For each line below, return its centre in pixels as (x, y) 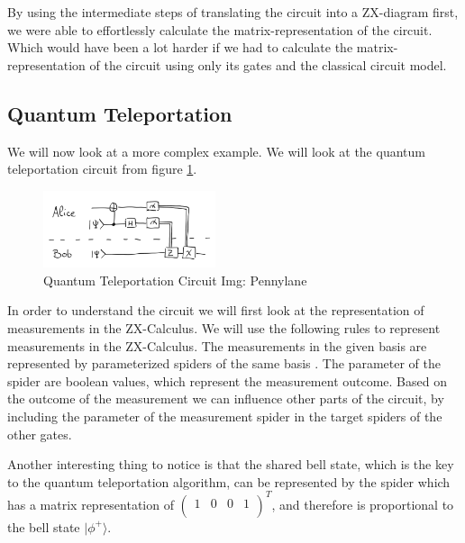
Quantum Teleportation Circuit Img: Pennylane (175, 280)
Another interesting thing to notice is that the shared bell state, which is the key (231, 464)
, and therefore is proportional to (363, 504)
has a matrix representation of (91, 504)
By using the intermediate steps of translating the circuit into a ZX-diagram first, (233, 12)
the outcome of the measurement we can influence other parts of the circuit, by (226, 398)
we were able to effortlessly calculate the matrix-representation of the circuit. (220, 29)
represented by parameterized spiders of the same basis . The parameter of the (224, 363)
